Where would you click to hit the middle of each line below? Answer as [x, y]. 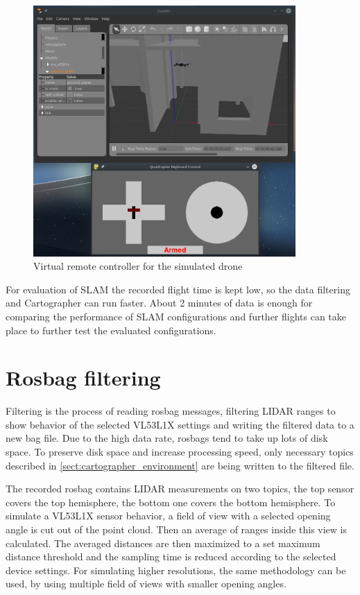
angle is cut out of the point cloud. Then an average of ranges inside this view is [176, 529]
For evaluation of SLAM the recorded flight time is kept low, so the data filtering [178, 289]
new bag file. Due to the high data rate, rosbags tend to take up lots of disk [167, 438]
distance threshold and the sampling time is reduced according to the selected [171, 557]
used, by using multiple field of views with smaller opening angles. [146, 584]
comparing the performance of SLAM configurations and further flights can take [176, 316]
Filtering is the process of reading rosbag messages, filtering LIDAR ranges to [171, 411]
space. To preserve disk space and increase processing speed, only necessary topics [180, 452]
